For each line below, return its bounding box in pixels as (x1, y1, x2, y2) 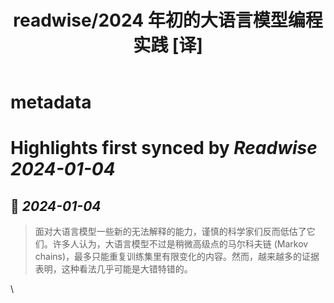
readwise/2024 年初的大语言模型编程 (13, 9, 323, 32)
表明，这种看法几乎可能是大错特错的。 (34, 263, 193, 275)
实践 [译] (133, 34, 203, 57)
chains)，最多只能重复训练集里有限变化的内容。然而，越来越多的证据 (34, 251, 320, 263)
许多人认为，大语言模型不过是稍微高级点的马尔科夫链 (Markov (52, 238, 309, 250)
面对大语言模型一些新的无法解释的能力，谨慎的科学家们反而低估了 (34, 226, 307, 238)
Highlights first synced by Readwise (10, 137, 318, 160)
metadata (10, 91, 92, 114)
